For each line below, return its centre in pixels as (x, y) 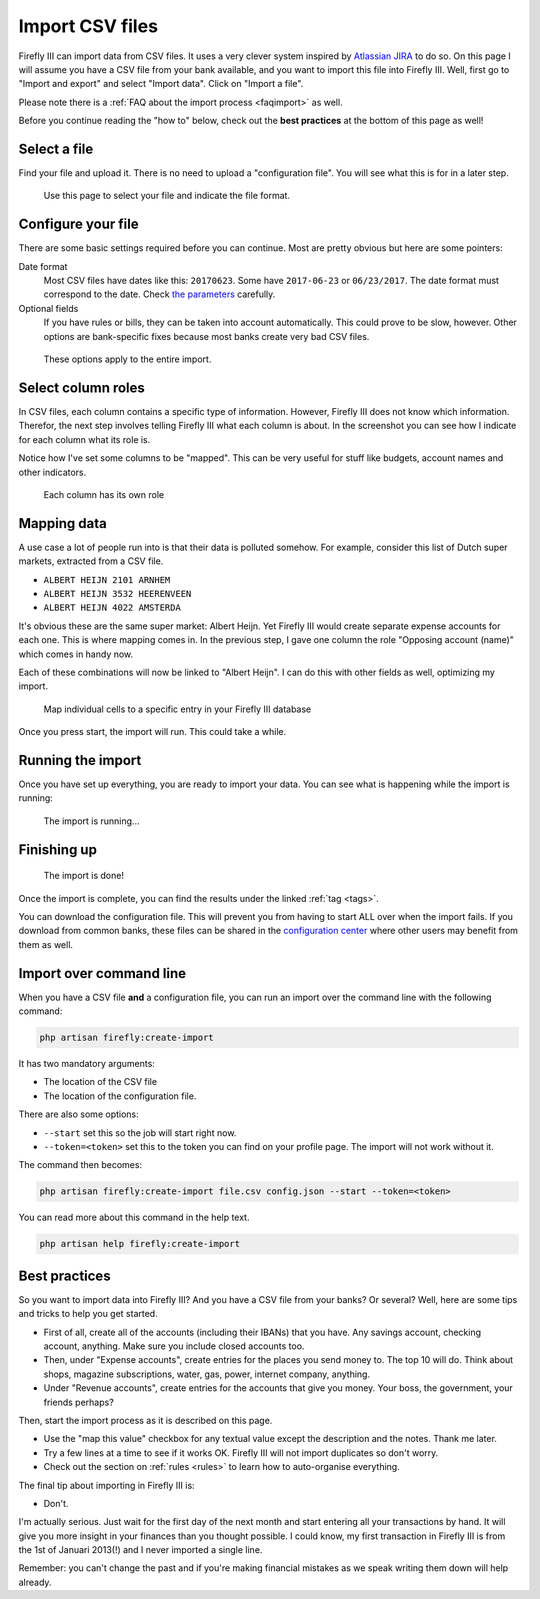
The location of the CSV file (100, 1082)
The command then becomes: (80, 1165)
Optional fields (48, 308)
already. (35, 1582)
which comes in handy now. (76, 654)
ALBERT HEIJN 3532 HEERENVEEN (117, 593)
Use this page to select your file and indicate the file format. (166, 196)
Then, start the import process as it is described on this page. (145, 1420)
